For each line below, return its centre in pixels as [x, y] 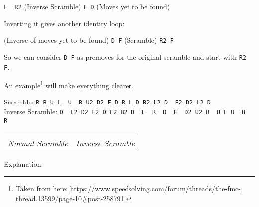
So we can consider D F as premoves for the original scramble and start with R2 [125, 56]
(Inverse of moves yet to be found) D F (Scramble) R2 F [89, 40]
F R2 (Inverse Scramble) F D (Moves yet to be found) [87, 6]
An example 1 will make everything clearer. [69, 84]
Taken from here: [42, 188]
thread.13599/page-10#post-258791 [70, 198]
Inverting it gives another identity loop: [64, 23]
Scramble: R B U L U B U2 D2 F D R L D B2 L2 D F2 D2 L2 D [107, 102]
